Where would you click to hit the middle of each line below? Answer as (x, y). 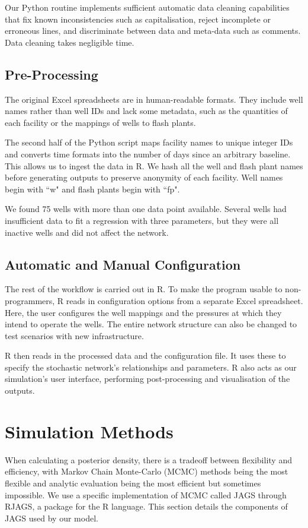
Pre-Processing (52, 74)
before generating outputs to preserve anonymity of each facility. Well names (144, 177)
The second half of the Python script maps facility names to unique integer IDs (149, 142)
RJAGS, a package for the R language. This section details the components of (146, 506)
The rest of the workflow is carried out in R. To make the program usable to (144, 289)
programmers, (30, 300)
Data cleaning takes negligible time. (70, 42)
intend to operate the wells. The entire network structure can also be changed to (151, 324)
